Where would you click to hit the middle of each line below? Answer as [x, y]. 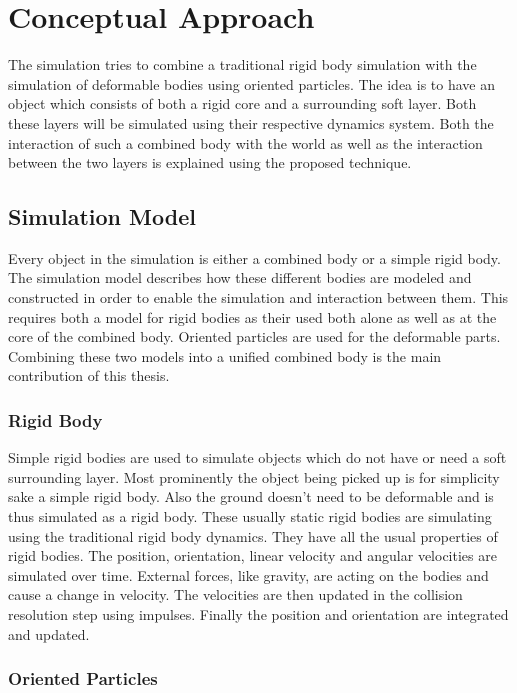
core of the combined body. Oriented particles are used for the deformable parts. [254, 336]
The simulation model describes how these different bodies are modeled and [240, 277]
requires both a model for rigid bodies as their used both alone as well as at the [252, 316]
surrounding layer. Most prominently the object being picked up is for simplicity [254, 476]
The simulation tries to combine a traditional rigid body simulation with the [242, 64]
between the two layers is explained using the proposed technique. [210, 162]
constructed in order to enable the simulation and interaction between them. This [258, 297]
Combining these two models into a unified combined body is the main [225, 355]
